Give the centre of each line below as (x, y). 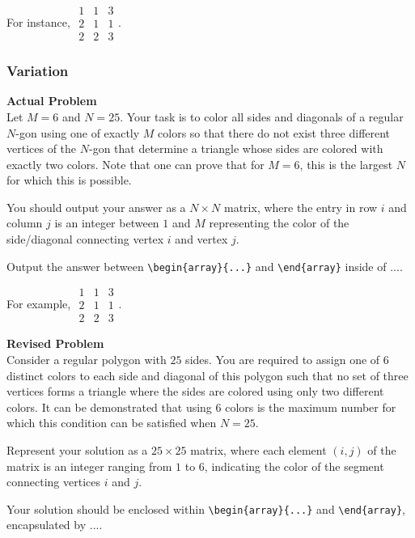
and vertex (201, 239)
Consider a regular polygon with (87, 359)
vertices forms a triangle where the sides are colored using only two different (195, 391)
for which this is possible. (69, 180)
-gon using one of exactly (78, 132)
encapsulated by (47, 525)
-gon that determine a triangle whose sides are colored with (236, 148)
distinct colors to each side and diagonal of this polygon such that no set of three (207, 375)
